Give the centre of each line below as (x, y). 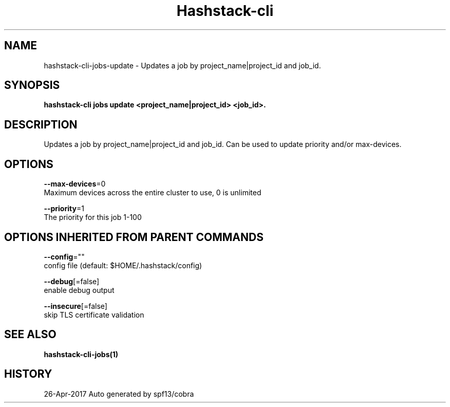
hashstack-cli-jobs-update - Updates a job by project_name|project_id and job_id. (182, 65)
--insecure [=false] (76, 306)
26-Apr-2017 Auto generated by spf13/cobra (119, 394)
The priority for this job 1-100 (93, 217)
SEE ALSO (30, 335)
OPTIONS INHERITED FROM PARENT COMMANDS (134, 237)
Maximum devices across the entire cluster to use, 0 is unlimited (153, 193)
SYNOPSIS (32, 85)
